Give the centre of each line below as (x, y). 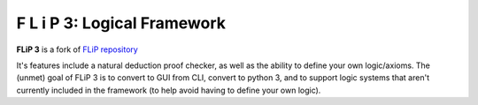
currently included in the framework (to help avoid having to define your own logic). (169, 90)
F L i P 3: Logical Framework (121, 23)
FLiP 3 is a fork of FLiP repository (77, 49)
